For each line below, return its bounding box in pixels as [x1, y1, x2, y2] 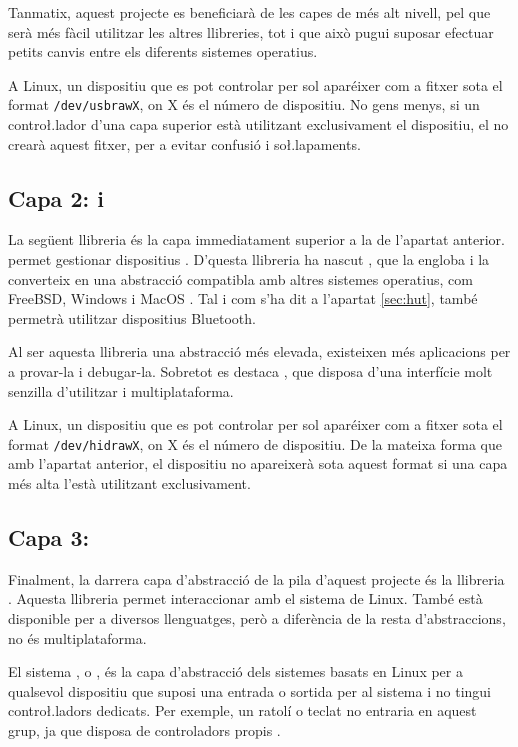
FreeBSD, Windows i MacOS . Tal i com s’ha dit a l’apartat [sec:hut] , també [8, 288, 478, 309]
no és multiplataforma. [8, 627, 147, 648]
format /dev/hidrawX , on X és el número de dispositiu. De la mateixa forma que [8, 433, 502, 454]
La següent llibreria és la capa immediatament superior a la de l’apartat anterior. [8, 229, 505, 250]
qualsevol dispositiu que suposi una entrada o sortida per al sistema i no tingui [8, 680, 491, 701]
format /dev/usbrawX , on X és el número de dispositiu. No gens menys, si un [8, 94, 480, 115]
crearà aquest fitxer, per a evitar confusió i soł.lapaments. [8, 133, 361, 154]
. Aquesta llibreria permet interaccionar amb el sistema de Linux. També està [8, 588, 483, 609]
